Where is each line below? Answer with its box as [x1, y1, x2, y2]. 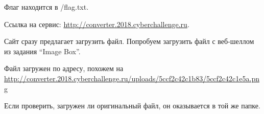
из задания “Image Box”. [4, 45, 81, 56]
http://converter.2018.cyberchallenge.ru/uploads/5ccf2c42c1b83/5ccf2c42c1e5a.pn [4, 73, 259, 83]
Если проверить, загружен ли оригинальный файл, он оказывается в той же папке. [4, 100, 260, 111]
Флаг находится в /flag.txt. [4, 2, 89, 12]
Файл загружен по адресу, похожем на [4, 63, 124, 74]
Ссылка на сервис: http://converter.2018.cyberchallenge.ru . [4, 18, 189, 29]
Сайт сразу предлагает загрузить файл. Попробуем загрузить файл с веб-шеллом [4, 36, 254, 47]
